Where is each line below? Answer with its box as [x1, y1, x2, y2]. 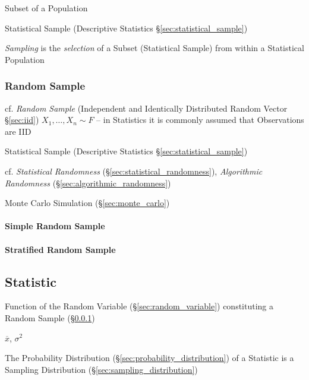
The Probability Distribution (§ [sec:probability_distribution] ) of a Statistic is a [5, 351, 294, 364]
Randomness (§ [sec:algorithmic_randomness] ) [5, 176, 171, 189]
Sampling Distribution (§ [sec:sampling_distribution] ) [5, 363, 198, 375]
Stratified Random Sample [5, 243, 116, 255]
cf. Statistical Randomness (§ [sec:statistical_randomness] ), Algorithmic [5, 164, 263, 177]
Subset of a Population [5, 2, 88, 14]
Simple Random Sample [5, 220, 105, 232]
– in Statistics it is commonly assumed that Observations [96, 113, 304, 126]
